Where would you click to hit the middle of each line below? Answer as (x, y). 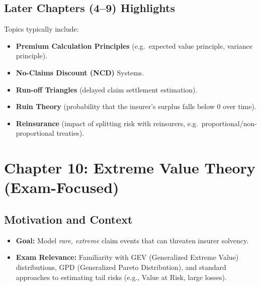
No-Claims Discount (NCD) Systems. (80, 72)
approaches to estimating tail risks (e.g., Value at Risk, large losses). (121, 277)
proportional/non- (229, 123)
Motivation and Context (68, 219)
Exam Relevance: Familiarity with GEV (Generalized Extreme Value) (127, 257)
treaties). (70, 133)
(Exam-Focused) (62, 187)
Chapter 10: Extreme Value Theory (130, 168)
